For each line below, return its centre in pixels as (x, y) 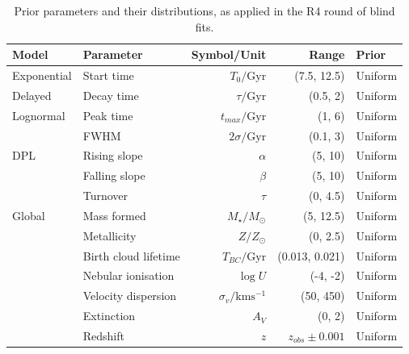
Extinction (109, 316)
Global (29, 215)
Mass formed (114, 215)
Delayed (32, 95)
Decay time (111, 95)
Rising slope (113, 155)
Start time (108, 75)
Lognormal (39, 115)
